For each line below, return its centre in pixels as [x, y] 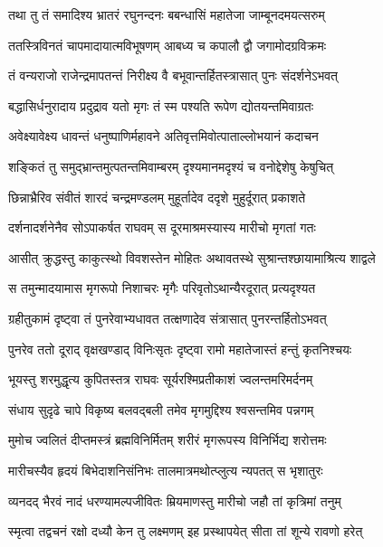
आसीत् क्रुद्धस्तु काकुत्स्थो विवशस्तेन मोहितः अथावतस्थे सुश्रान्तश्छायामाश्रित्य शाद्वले [192, 257]
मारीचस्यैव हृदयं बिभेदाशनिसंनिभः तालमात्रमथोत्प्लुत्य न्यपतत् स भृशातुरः [166, 470]
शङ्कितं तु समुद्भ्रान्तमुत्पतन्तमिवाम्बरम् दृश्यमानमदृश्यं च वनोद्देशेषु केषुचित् [171, 166]
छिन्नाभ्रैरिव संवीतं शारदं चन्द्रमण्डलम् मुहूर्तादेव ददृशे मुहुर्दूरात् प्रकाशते [157, 197]
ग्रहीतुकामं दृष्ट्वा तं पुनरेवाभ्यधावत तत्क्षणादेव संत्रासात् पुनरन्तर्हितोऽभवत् [168, 318]
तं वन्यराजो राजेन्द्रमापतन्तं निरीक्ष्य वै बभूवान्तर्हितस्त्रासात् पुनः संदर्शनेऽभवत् [173, 75]
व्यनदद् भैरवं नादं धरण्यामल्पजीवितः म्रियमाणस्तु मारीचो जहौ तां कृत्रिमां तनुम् [175, 500]
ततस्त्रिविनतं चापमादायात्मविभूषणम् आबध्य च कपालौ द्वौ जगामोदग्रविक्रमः [168, 45]
